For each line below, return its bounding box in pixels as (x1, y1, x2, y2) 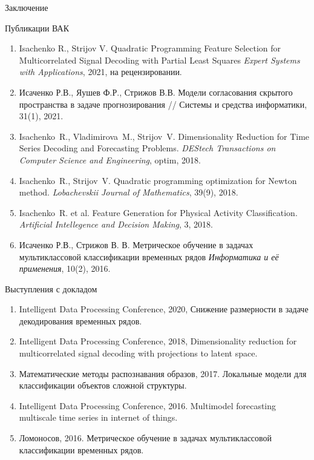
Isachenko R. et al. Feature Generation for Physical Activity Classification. (19, 206, 298, 218)
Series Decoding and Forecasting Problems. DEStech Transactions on (19, 142, 276, 154)
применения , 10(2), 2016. (19, 262, 111, 275)
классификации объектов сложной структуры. (19, 379, 187, 392)
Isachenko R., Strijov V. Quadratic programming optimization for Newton (19, 174, 297, 186)
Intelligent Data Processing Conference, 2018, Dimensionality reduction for (19, 335, 297, 347)
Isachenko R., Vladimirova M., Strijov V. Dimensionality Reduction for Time (19, 130, 310, 142)
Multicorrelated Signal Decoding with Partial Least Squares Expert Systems (19, 53, 300, 66)
